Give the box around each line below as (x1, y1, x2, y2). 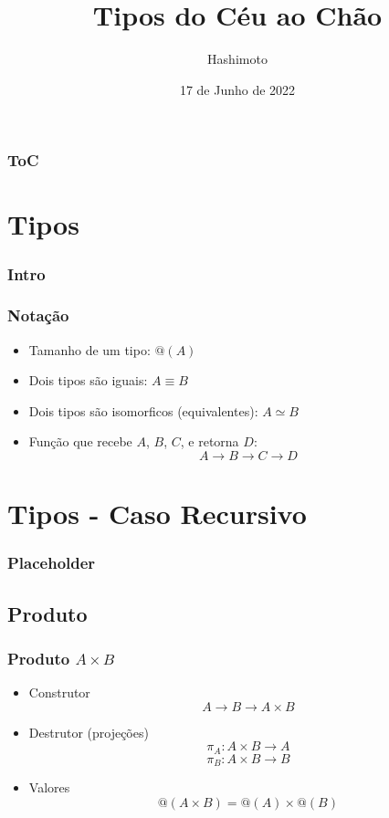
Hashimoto (207, 49, 268, 68)
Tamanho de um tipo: (28, 340, 151, 359)
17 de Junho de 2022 (179, 79, 296, 99)
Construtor (28, 683, 90, 702)
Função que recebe (28, 432, 132, 451)
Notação (7, 304, 69, 327)
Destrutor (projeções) (28, 722, 149, 741)
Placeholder (7, 551, 96, 574)
